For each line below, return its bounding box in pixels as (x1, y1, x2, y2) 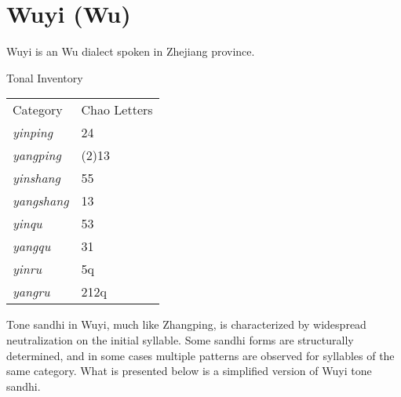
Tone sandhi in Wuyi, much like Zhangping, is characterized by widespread (6, 316, 366, 333)
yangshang (13, 191, 69, 210)
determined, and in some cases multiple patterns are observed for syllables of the (6, 347, 395, 363)
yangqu (13, 237, 51, 256)
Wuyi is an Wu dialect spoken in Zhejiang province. (6, 43, 255, 60)
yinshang (13, 169, 60, 188)
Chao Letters (81, 100, 153, 119)
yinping (13, 123, 53, 142)
